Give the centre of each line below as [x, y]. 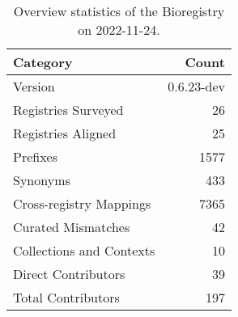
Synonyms [42, 180]
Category [43, 62]
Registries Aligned [65, 133]
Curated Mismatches [72, 227]
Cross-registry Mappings [82, 203]
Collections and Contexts [84, 250]
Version [34, 86]
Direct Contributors [69, 274]
